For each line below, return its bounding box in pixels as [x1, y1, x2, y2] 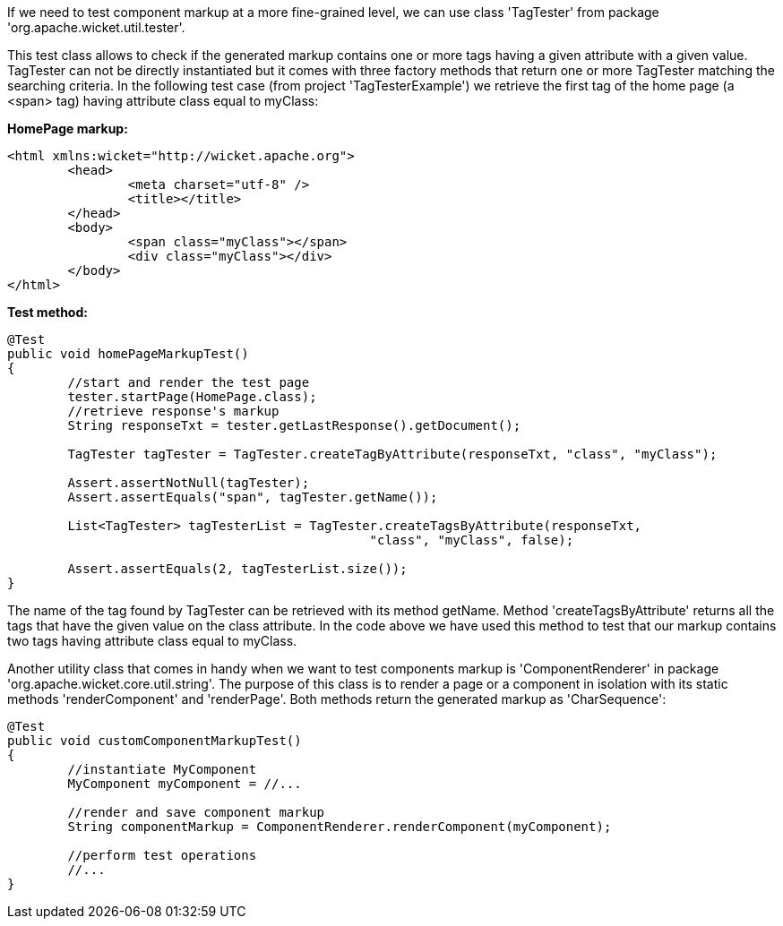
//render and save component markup [67, 805, 325, 819]
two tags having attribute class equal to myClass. [7, 633, 297, 648]
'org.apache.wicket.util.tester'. [7, 20, 185, 35]
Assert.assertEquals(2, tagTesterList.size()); [67, 562, 408, 576]
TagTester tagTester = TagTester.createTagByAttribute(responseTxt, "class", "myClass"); [67, 447, 718, 461]
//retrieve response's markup [67, 404, 280, 418]
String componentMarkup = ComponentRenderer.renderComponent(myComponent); [67, 819, 612, 834]
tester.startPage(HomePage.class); [67, 390, 317, 404]
